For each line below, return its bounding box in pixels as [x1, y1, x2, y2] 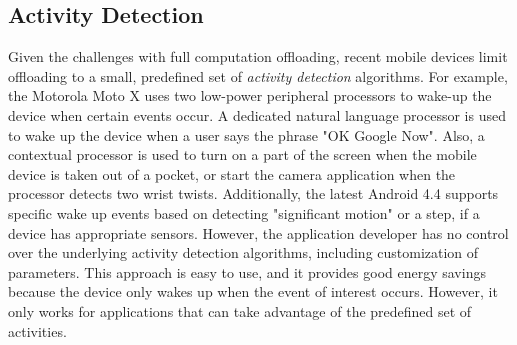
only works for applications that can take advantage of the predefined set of [8, 300, 472, 321]
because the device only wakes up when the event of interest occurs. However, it [8, 281, 498, 302]
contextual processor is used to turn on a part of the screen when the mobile [8, 144, 477, 165]
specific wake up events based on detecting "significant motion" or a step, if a [8, 202, 480, 223]
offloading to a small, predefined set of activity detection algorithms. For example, [8, 65, 508, 86]
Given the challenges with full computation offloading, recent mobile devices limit [8, 46, 508, 67]
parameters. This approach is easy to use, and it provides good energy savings [8, 261, 486, 282]
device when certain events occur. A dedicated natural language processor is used [8, 104, 506, 125]
